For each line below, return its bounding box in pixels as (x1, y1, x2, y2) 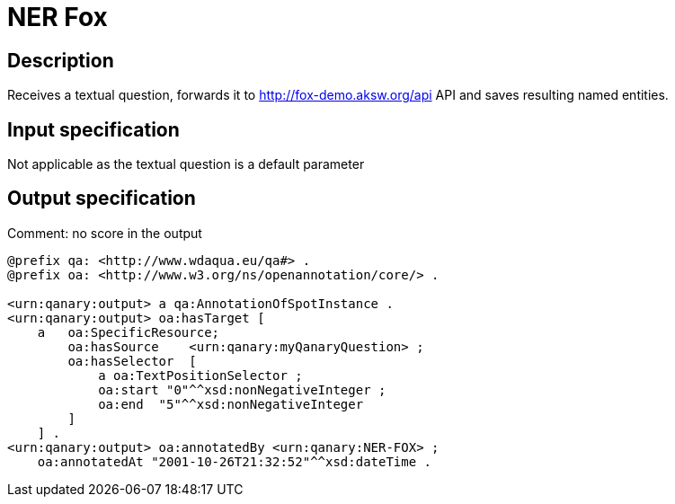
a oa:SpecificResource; (37, 324, 220, 340)
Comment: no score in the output (7, 225, 202, 241)
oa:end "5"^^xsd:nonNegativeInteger (98, 396, 364, 411)
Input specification (7, 118, 180, 141)
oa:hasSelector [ (67, 353, 197, 368)
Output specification (7, 187, 196, 210)
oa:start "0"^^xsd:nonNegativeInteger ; (98, 382, 386, 397)
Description (7, 49, 114, 72)
